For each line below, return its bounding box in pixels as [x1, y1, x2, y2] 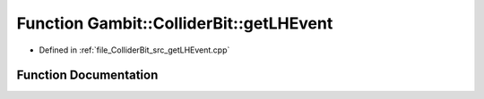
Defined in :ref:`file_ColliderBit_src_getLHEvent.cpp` [39, 45, 230, 55]
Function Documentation [16, 68, 159, 83]
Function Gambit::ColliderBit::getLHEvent [16, 13, 333, 33]
